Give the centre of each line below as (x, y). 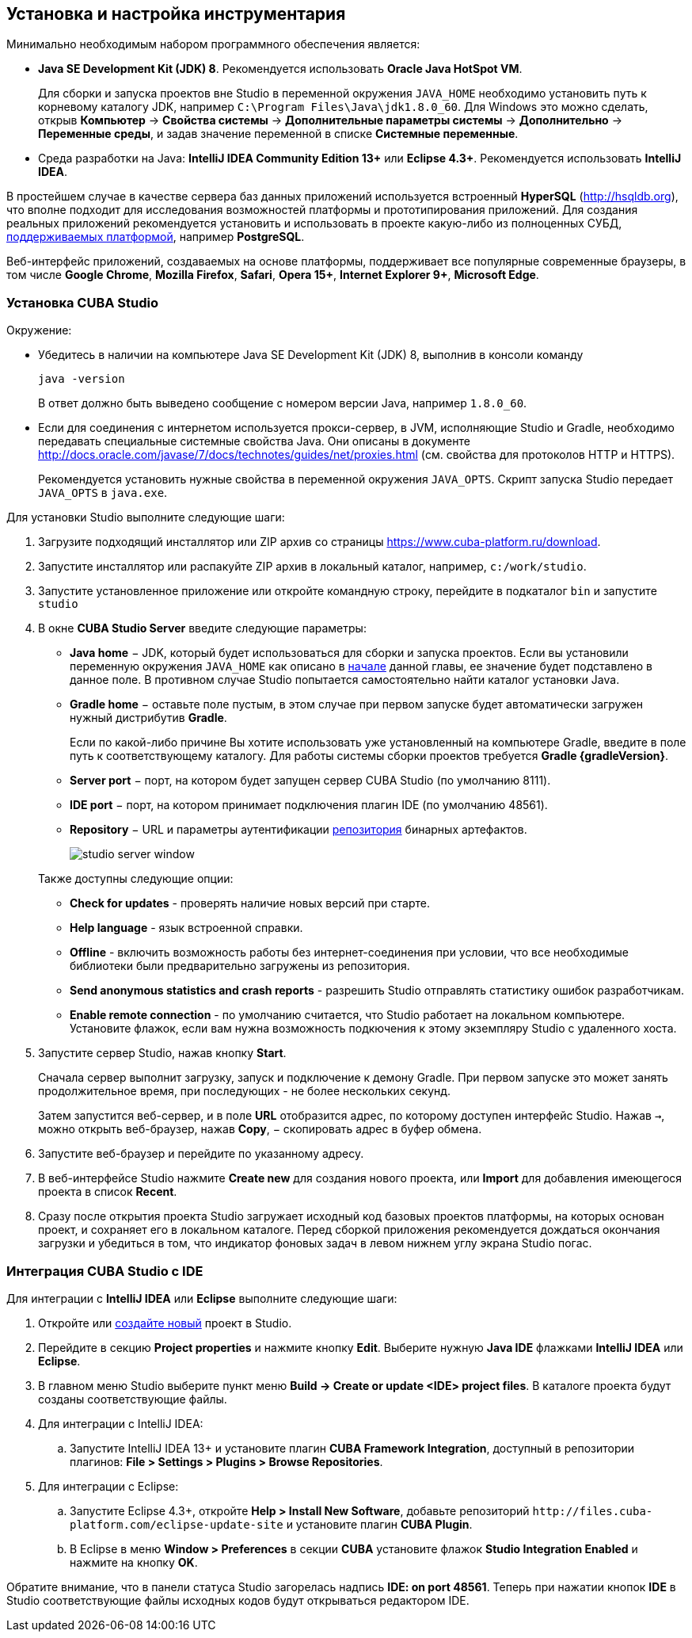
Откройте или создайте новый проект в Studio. (165, 1323)
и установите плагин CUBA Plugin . (379, 1524)
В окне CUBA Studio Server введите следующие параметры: (202, 628)
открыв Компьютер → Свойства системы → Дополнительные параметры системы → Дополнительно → (330, 120)
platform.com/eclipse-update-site (177, 1524)
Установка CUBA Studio (83, 302)
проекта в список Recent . (108, 1192)
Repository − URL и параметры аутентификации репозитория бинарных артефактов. (298, 830)
